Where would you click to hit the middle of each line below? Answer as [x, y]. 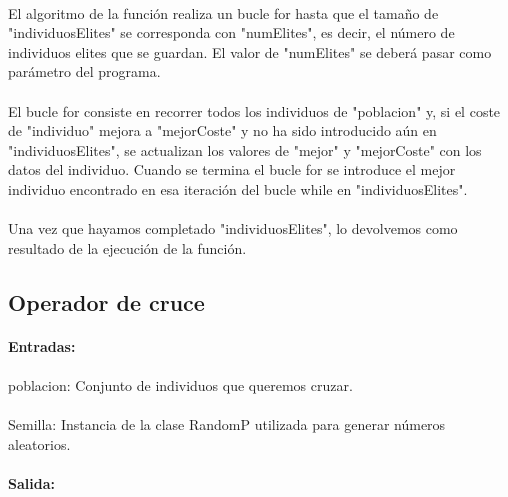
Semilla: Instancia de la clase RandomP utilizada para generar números [227, 424]
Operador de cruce [106, 301]
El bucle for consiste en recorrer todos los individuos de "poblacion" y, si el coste [254, 110]
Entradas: [42, 345]
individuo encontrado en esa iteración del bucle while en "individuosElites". [238, 188]
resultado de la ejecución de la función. [127, 247]
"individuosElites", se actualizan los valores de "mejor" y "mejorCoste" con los [245, 149]
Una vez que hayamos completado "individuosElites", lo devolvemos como [233, 228]
